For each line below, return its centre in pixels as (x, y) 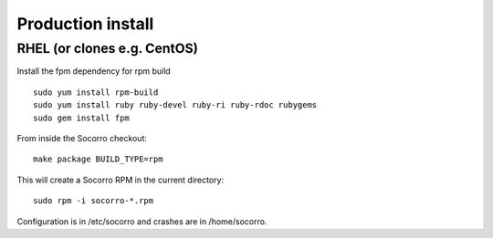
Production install (85, 24)
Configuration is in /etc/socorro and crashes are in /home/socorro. (142, 221)
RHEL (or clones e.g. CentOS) (108, 48)
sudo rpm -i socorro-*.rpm (94, 201)
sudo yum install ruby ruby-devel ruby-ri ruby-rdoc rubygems (175, 105)
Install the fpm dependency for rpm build (94, 71)
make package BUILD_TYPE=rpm (98, 159)
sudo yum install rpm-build (96, 92)
